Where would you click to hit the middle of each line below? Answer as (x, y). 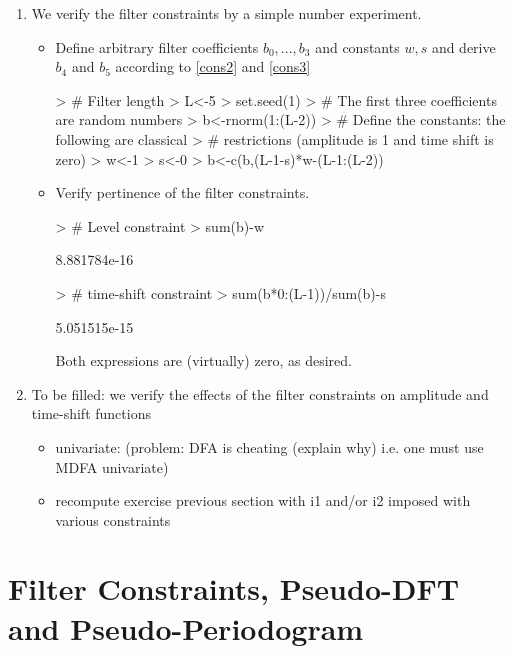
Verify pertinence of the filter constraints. (182, 192)
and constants (357, 46)
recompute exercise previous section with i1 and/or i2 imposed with (263, 500)
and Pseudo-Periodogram (186, 627)
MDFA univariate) (112, 466)
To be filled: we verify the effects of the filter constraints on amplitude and (260, 393)
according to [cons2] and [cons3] (213, 66)
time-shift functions (91, 413)
